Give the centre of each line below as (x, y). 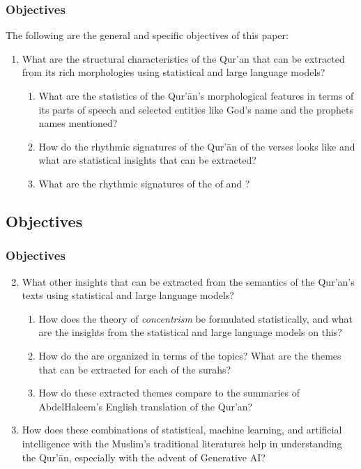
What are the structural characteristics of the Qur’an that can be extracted (183, 58)
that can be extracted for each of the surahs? (135, 369)
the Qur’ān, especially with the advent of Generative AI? (144, 457)
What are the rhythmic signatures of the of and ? (144, 183)
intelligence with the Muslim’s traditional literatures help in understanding (182, 443)
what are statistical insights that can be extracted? (147, 160)
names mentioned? (78, 123)
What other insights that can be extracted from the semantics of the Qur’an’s (188, 281)
